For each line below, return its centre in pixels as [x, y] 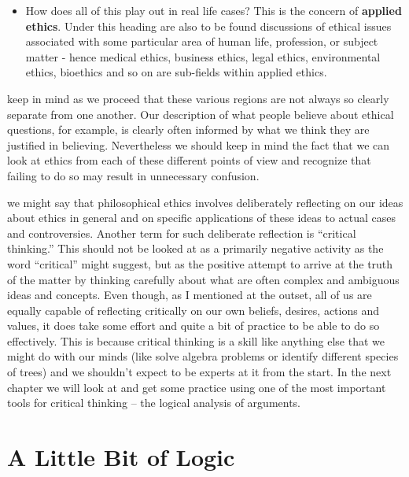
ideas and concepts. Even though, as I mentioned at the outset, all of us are [190, 295]
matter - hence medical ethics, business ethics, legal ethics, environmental [203, 56]
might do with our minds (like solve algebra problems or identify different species [203, 356]
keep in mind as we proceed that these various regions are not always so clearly [198, 98]
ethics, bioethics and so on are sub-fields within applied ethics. [176, 72]
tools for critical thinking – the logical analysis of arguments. [154, 403]
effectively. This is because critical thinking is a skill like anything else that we [196, 340]
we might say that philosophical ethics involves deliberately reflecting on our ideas [205, 202]
